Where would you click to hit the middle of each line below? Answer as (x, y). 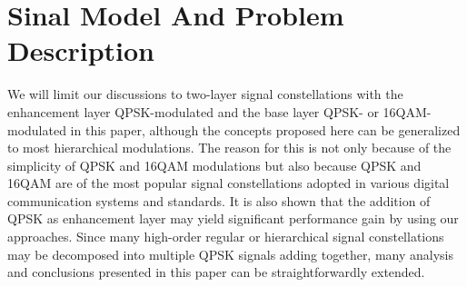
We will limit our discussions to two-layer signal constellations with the (205, 94)
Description (81, 50)
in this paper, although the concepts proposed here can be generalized (265, 129)
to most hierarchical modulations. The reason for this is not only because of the (229, 148)
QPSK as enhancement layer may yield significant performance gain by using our (233, 218)
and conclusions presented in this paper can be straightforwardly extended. (216, 272)
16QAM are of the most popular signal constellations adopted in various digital (229, 183)
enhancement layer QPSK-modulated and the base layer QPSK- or (193, 111)
